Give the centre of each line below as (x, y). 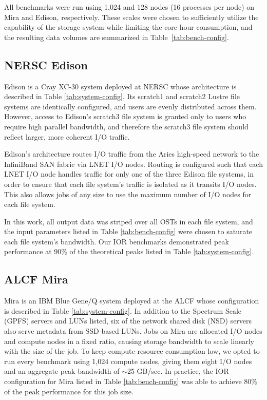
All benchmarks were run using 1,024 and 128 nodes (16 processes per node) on (129, 7)
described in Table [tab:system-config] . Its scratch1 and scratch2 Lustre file (122, 96)
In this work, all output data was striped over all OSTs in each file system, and (129, 221)
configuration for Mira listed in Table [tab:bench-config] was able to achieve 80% (131, 381)
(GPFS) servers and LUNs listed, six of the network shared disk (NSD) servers (128, 321)
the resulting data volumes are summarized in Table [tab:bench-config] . (117, 37)
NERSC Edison (46, 64)
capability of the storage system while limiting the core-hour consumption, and (128, 27)
